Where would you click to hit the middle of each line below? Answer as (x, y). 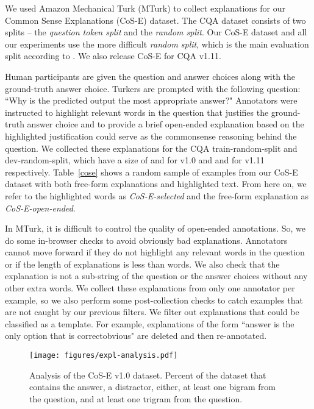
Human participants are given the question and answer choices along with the (150, 76)
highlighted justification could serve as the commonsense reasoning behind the (151, 136)
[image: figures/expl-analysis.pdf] (104, 356)
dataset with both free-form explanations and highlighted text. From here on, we (156, 184)
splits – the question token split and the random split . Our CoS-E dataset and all (156, 32)
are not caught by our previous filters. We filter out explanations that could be (152, 312)
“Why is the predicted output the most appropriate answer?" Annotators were (151, 100)
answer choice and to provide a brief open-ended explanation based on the (166, 124)
